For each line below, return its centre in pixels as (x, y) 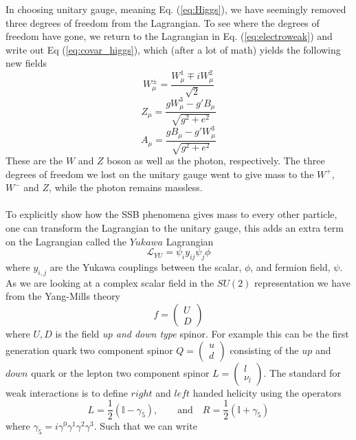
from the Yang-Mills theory (63, 296)
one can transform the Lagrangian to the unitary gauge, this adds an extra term (175, 228)
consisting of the (264, 350)
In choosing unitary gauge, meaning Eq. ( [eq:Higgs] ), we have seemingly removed (176, 9)
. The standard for (302, 372)
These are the (34, 161)
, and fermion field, (290, 267)
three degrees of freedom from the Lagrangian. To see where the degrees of (163, 22)
